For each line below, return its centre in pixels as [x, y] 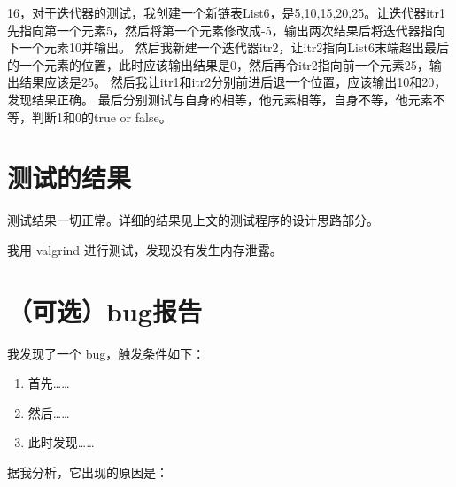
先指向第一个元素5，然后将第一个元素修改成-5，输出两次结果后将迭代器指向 [226, 30]
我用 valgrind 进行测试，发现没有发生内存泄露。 [145, 249]
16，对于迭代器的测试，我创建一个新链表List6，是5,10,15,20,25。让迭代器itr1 [226, 12]
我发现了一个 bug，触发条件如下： [106, 353]
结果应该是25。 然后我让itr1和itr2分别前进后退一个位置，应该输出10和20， [233, 82]
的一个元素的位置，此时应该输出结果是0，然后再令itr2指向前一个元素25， [218, 64]
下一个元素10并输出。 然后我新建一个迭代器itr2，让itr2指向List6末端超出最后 [228, 47]
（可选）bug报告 [104, 310]
